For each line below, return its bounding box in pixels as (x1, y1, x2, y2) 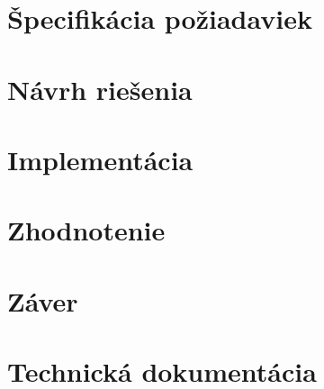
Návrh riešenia (7, 70, 193, 107)
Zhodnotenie (7, 212, 166, 249)
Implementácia (7, 140, 193, 177)
